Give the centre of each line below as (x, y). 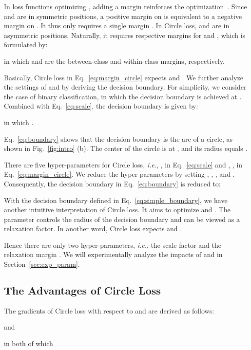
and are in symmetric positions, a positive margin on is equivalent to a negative (123, 16)
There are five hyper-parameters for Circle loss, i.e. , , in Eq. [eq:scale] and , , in (123, 164)
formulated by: (26, 45)
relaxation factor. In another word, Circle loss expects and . (93, 229)
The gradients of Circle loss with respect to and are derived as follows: (109, 310)
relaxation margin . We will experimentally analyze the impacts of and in (113, 254)
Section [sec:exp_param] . (42, 264)
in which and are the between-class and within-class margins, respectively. (114, 61)
